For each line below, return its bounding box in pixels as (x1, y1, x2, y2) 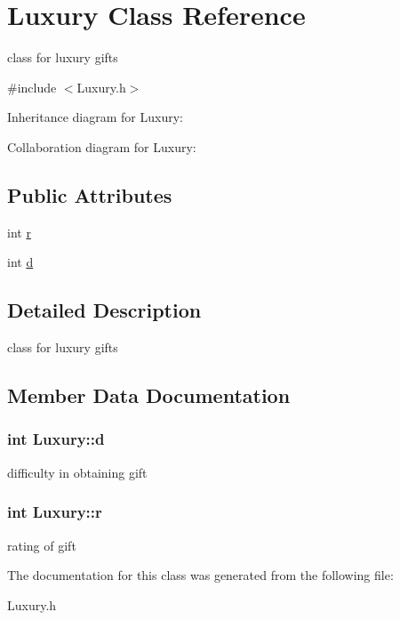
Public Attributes (7, 181, 172, 208)
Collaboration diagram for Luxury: (7, 137, 196, 156)
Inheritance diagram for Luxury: (7, 108, 183, 126)
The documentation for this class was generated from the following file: (7, 566, 394, 584)
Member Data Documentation (7, 382, 291, 409)
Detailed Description (7, 296, 202, 324)
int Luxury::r (7, 501, 102, 523)
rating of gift (7, 535, 76, 554)
